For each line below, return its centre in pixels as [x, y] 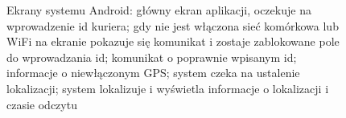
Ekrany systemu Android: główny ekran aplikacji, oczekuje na [159, 10]
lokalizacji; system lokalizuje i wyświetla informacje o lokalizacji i [168, 88]
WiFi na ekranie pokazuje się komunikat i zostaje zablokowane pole [173, 41]
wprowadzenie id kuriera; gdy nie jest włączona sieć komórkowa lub [173, 25]
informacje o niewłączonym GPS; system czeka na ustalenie [153, 73]
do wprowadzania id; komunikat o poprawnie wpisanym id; [152, 57]
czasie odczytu [42, 104]
